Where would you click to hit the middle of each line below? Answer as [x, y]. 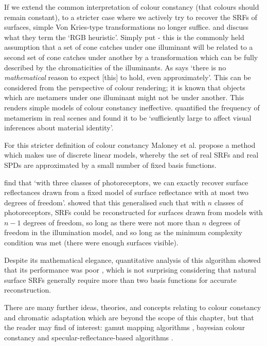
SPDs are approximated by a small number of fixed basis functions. [110, 165]
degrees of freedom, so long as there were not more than [112, 222]
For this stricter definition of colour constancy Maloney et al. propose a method [130, 145]
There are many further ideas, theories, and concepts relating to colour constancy [133, 307]
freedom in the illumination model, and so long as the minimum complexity [123, 232]
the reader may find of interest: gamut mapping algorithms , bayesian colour [124, 327]
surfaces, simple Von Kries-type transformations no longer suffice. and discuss [127, 27]
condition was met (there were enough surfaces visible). [91, 243]
